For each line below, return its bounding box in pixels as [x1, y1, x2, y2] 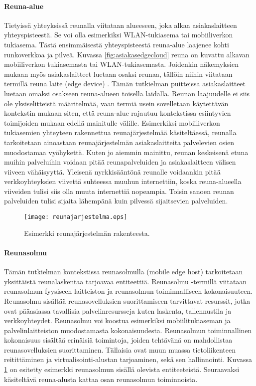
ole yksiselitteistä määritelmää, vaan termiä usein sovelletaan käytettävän [4, 98, 229, 108]
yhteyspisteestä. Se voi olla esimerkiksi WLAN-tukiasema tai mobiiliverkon [4, 29, 233, 40]
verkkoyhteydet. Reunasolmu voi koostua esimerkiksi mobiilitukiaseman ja [4, 315, 231, 326]
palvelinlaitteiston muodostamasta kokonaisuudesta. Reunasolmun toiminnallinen [4, 325, 252, 335]
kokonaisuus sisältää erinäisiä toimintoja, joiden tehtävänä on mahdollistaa [4, 335, 233, 345]
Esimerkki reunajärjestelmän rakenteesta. [24, 227, 150, 238]
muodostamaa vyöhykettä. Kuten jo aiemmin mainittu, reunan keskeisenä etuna [4, 147, 249, 157]
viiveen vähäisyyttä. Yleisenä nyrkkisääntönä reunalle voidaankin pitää [4, 166, 221, 177]
